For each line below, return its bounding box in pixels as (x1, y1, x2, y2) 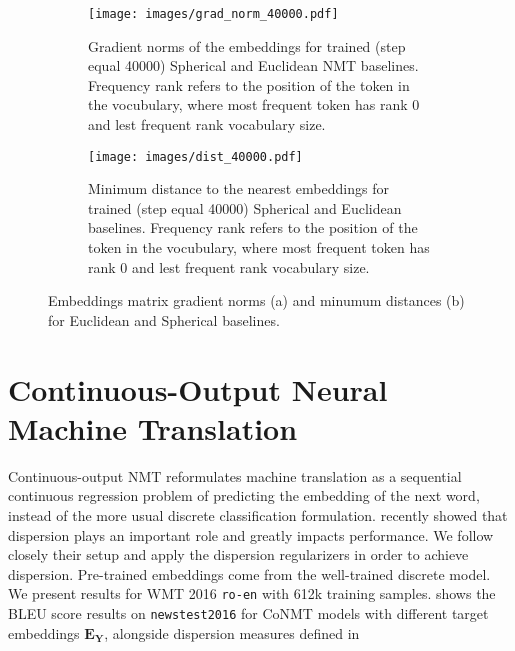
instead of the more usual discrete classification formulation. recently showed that (8, 504, 508, 525)
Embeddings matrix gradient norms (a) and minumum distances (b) (48, 290, 465, 311)
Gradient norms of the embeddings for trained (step (88, 35, 406, 56)
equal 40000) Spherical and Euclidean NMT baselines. (88, 55, 419, 76)
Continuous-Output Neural (8, 368, 388, 409)
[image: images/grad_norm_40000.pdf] (88, 7, 339, 21)
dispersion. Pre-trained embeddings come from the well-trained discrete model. (8, 563, 491, 584)
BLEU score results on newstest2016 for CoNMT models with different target (8, 602, 489, 623)
